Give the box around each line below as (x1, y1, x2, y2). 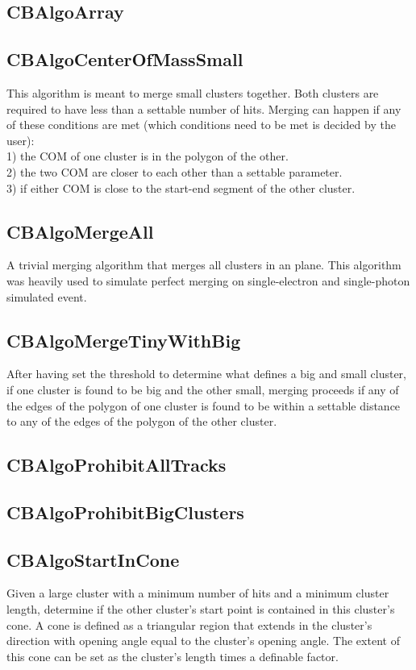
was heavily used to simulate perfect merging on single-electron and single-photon (6, 272, 410, 289)
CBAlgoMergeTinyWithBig (6, 327, 241, 352)
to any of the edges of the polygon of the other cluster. (6, 413, 277, 430)
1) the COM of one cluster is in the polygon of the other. (6, 148, 289, 164)
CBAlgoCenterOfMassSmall (6, 47, 243, 72)
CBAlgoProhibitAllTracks (6, 452, 227, 477)
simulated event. (6, 288, 87, 305)
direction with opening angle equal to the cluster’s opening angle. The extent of (6, 632, 400, 649)
